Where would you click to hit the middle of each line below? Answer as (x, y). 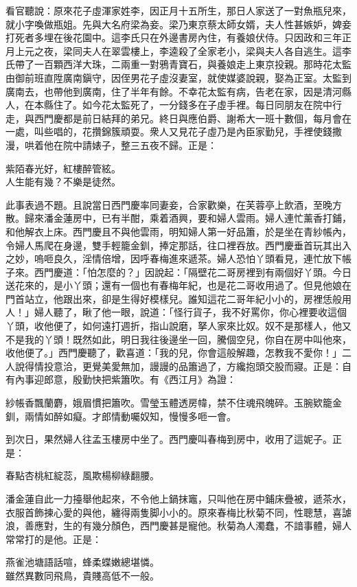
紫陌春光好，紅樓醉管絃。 (63, 168)
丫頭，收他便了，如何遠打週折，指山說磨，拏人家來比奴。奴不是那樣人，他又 (178, 326)
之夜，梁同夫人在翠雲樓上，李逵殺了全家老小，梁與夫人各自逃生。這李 (193, 50)
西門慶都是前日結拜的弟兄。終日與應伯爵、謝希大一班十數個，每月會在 (193, 118)
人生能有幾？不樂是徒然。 (63, 182)
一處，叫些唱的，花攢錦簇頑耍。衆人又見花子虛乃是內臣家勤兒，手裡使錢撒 (174, 131)
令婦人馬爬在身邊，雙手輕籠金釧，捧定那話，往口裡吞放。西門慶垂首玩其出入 (178, 245)
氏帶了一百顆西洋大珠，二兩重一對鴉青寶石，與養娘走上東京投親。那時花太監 (178, 64)
